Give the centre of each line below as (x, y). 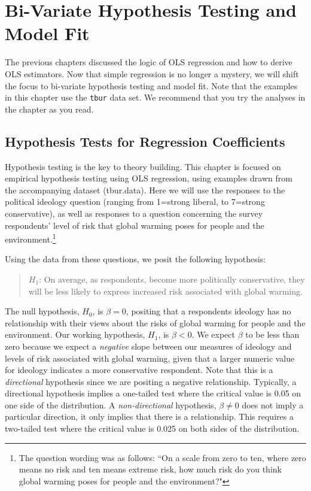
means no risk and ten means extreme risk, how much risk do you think (150, 469)
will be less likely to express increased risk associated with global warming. (165, 291)
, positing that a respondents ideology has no (208, 311)
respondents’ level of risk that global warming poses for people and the (135, 225)
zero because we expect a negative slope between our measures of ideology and (148, 346)
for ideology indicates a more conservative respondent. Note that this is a (139, 370)
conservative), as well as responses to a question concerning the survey (134, 213)
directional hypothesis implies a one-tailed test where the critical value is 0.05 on (153, 393)
